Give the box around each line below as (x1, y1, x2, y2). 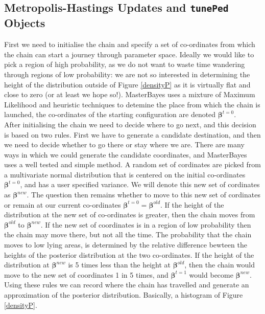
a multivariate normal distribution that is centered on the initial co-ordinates (4, 169, 246, 180)
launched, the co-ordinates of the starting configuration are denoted (4, 109, 216, 120)
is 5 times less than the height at (68, 259, 171, 270)
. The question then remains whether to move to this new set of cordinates (27, 189, 260, 200)
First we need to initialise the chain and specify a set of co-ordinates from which (4, 39, 255, 50)
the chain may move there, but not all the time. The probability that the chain (4, 229, 252, 240)
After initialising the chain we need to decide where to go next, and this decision (4, 119, 256, 129)
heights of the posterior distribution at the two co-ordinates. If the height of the (4, 249, 254, 260)
